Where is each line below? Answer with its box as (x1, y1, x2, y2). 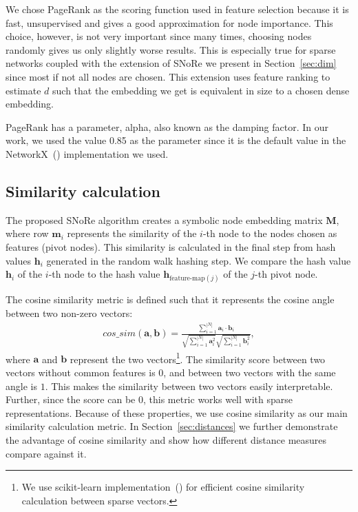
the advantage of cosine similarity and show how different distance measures (6, 433, 327, 447)
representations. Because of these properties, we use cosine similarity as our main (6, 405, 348, 420)
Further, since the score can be (6, 392, 136, 407)
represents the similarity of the (67, 226, 197, 240)
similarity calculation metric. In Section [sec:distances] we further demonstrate (6, 419, 338, 433)
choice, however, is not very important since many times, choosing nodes (6, 29, 312, 43)
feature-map (169, 275, 205, 283)
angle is (6, 378, 37, 393)
